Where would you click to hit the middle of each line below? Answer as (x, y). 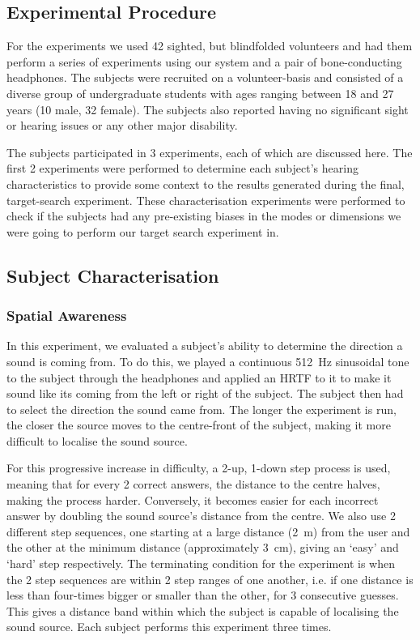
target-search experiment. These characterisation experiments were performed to (206, 200)
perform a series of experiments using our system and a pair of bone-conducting (204, 61)
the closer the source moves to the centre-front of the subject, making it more (199, 425)
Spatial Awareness (67, 316)
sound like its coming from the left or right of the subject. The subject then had (205, 393)
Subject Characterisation (113, 275)
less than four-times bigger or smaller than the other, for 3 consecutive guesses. (203, 595)
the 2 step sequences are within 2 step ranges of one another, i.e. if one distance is (210, 579)
